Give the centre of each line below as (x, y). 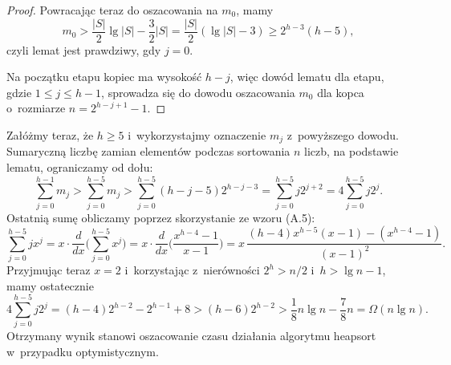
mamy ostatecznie (50, 285)
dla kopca (341, 92)
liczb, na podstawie (351, 151)
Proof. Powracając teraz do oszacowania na (112, 10)
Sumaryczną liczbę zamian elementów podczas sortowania (148, 151)
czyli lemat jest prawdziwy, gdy (84, 49)
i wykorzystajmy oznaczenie (197, 135)
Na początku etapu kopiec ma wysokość (104, 77)
